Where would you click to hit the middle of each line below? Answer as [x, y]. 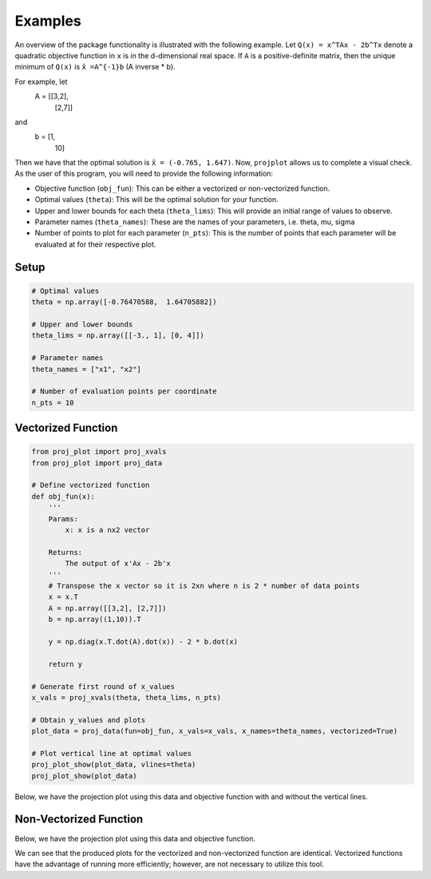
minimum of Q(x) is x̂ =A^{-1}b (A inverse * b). [95, 67]
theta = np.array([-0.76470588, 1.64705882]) [124, 302]
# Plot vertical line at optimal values [111, 753]
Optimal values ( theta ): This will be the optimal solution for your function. [156, 200]
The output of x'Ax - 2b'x [118, 564]
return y [65, 664]
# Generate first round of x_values [103, 686]
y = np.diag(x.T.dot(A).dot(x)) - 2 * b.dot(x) [143, 641]
